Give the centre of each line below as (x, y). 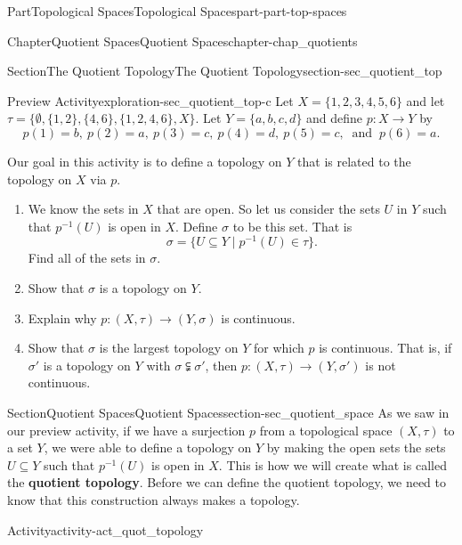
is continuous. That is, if (385, 348)
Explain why (62, 317)
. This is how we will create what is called (332, 464)
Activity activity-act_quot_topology (105, 529)
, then (221, 365)
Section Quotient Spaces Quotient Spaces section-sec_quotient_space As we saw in (228, 412)
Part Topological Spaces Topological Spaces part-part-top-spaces (177, 11)
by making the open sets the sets (356, 447)
